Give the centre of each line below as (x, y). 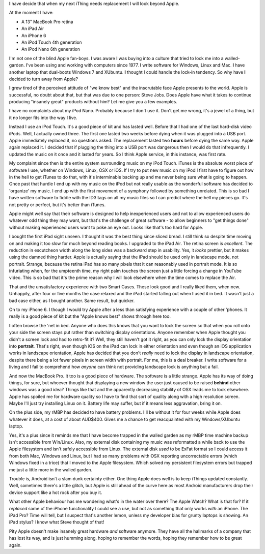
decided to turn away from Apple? (43, 79)
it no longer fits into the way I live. (43, 118)
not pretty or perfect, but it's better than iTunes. (57, 205)
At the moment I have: (31, 13)
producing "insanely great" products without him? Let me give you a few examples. (93, 102)
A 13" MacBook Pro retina (47, 22)
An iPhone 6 (34, 35)
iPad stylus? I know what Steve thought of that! (57, 522)
